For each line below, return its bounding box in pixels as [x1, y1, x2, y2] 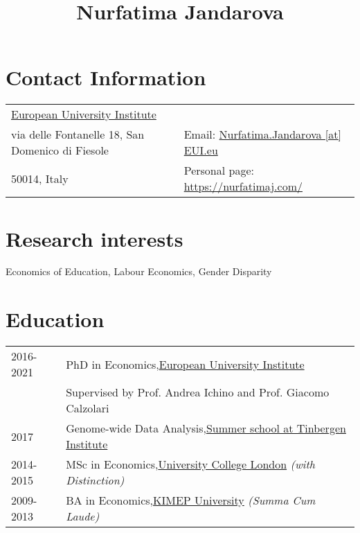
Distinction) [66, 472, 125, 489]
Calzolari [66, 400, 109, 417]
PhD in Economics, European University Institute [66, 356, 305, 372]
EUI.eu [183, 142, 218, 159]
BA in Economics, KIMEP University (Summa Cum [66, 492, 316, 509]
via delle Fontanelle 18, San [11, 126, 145, 143]
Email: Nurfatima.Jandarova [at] [183, 126, 341, 143]
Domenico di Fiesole [11, 142, 109, 159]
